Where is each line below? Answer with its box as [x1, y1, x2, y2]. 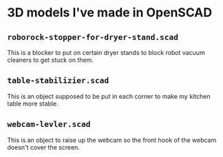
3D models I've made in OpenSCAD [7, 5, 212, 21]
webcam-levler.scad [7, 119, 91, 130]
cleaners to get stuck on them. [7, 56, 94, 64]
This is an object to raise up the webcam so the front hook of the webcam [7, 136, 217, 144]
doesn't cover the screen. [7, 143, 81, 152]
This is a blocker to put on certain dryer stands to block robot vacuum [7, 49, 205, 56]
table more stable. [7, 99, 59, 108]
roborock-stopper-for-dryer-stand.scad [7, 32, 179, 42]
